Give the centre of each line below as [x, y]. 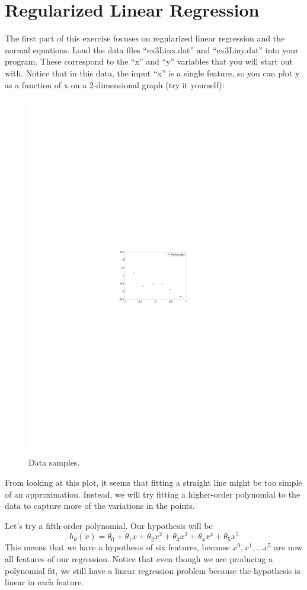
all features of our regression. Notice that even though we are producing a [139, 559]
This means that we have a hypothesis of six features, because [117, 547]
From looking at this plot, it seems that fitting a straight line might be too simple [153, 482]
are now [288, 547]
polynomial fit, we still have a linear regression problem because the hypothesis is [153, 570]
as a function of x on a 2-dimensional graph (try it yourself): [115, 84]
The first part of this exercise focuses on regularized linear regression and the [145, 38]
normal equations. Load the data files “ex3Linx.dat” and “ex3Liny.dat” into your [152, 49]
